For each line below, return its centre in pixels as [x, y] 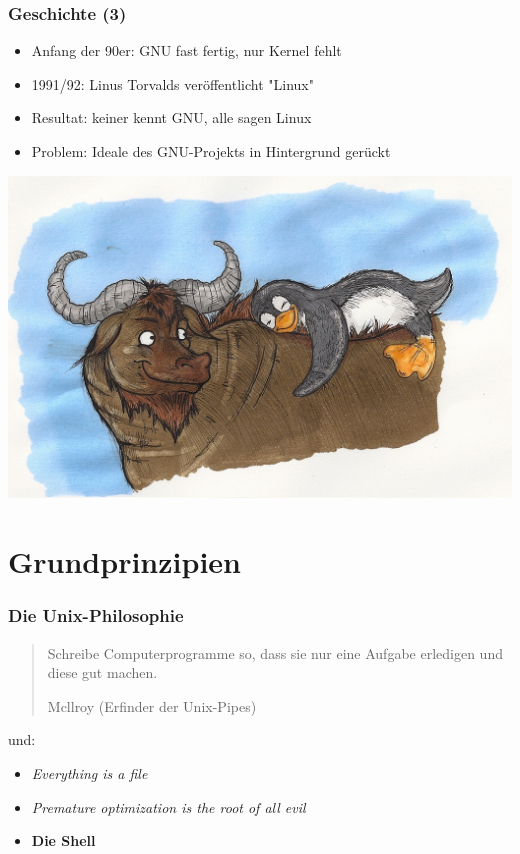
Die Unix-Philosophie [96, 615]
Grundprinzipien [124, 561]
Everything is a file [89, 773]
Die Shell [63, 840]
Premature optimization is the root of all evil [168, 806]
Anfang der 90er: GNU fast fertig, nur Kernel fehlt [186, 50]
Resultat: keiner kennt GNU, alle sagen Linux [171, 117]
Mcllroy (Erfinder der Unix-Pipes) [152, 705]
